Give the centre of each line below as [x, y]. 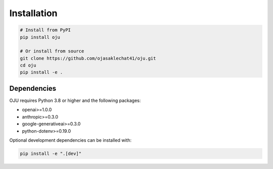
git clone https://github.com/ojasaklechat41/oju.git [88, 58]
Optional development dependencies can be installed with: [71, 140]
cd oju [28, 65]
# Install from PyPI [45, 30]
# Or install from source [52, 51]
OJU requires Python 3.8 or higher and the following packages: [75, 100]
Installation [33, 13]
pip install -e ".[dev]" [51, 153]
